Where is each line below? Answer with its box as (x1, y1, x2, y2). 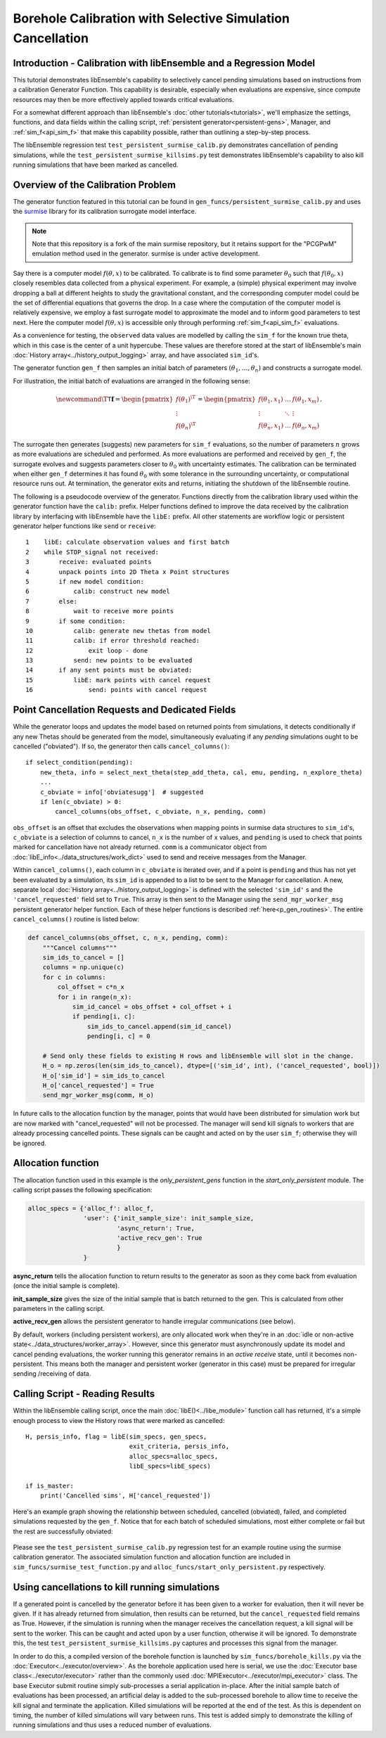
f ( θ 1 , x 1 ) (257, 395, 284, 404)
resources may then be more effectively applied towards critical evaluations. (13, 95, 235, 103)
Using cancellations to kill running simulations (13, 1581, 220, 1593)
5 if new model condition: (25, 577, 144, 585)
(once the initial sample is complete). (13, 1282, 120, 1290)
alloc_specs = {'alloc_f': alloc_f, (27, 1204, 155, 1213)
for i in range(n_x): (57, 992, 132, 1001)
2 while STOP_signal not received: (25, 548, 160, 556)
